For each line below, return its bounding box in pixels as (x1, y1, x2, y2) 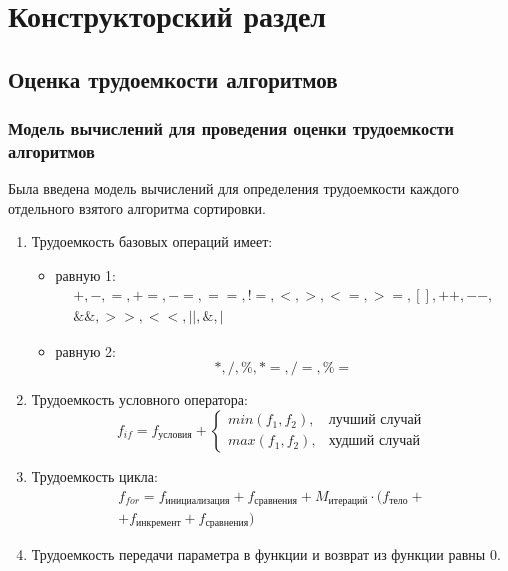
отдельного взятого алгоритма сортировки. (8, 197, 266, 218)
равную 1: (55, 265, 116, 286)
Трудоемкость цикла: (31, 465, 158, 486)
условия (158, 430, 192, 441)
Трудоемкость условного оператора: (31, 389, 248, 410)
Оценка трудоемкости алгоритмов (8, 63, 338, 94)
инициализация (165, 495, 230, 506)
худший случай (328, 434, 420, 449)
